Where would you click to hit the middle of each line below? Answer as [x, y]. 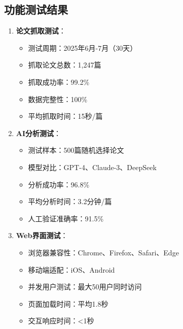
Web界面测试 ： [42, 235]
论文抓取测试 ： [41, 31]
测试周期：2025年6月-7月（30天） [83, 47]
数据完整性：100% [58, 99]
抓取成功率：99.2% [59, 81]
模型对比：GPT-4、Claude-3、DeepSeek [92, 167]
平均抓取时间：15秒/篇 [65, 116]
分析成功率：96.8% [59, 184]
